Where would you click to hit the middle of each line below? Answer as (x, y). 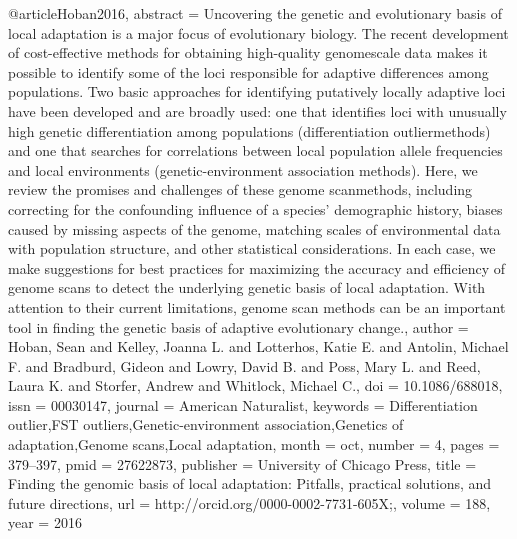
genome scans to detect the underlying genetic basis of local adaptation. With (247, 287)
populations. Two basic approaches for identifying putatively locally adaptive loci (257, 91)
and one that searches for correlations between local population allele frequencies (255, 150)
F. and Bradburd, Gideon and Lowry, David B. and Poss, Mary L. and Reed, (244, 365)
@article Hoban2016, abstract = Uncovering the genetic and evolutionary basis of (255, 13)
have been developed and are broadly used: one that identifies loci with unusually (257, 110)
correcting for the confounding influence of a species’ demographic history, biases (255, 208)
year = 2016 (45, 522)
